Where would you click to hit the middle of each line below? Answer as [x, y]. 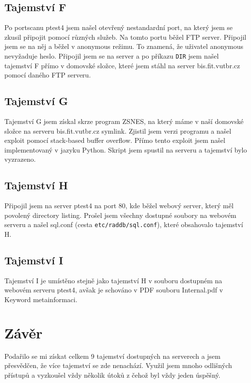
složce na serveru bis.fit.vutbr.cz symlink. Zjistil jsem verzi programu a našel [118, 130]
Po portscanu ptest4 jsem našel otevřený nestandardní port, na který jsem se [119, 27]
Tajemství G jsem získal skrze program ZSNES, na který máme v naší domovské [124, 121]
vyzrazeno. [20, 159]
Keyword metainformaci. [41, 299]
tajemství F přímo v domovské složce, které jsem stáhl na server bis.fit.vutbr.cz [122, 65]
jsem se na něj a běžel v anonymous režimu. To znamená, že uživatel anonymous [124, 46]
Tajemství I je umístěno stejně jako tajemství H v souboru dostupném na [113, 280]
